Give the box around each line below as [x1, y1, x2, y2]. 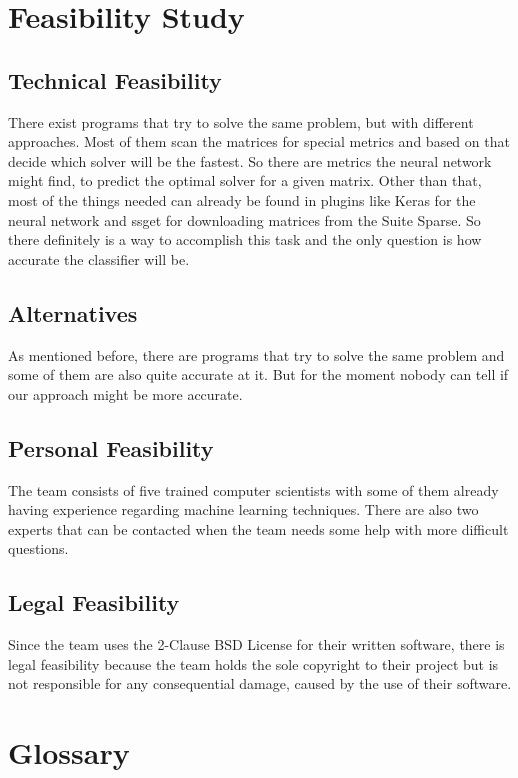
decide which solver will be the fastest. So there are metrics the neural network [8, 150, 492, 171]
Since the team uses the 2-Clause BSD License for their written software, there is [8, 634, 505, 655]
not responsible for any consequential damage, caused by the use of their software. [8, 673, 512, 694]
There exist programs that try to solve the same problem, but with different [8, 111, 474, 132]
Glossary [8, 732, 130, 773]
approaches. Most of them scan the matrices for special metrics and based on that [8, 131, 510, 152]
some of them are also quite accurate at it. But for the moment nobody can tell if [8, 364, 509, 385]
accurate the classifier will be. [8, 248, 190, 269]
